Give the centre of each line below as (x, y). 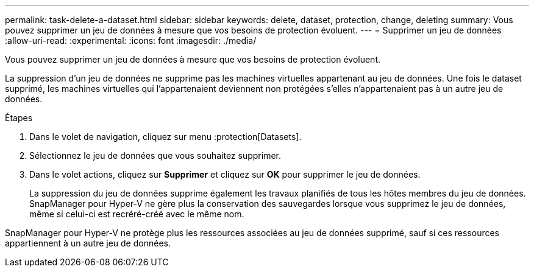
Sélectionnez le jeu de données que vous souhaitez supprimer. (155, 155)
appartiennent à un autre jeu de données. (88, 243)
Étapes (19, 118)
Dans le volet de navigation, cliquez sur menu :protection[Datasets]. (166, 137)
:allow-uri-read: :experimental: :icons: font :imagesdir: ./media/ (131, 40)
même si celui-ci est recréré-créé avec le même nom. (137, 214)
